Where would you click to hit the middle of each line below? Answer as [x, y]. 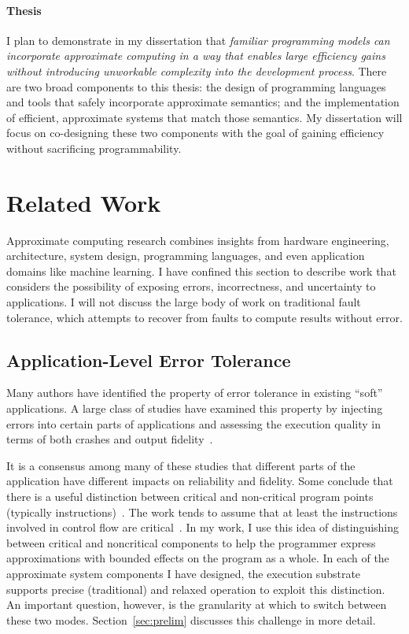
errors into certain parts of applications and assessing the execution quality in [193, 423]
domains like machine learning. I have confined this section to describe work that [201, 271]
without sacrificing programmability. [94, 148]
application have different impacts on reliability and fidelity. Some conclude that [200, 481]
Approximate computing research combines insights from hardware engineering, [198, 240]
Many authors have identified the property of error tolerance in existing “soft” [195, 393]
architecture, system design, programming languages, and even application [186, 256]
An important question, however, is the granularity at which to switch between [197, 604]
